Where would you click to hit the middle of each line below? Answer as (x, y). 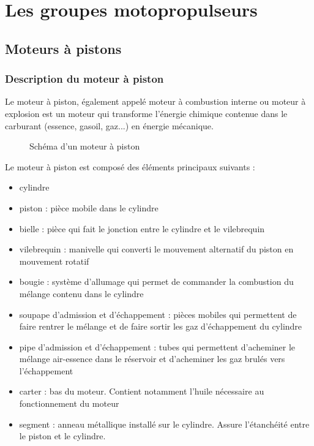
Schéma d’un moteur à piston (85, 146)
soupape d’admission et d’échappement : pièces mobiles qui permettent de (158, 314)
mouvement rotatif (54, 261)
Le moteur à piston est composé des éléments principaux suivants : (130, 166)
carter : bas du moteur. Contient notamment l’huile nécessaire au (142, 391)
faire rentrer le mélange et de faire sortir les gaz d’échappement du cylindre (161, 326)
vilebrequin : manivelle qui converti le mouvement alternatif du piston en (156, 249)
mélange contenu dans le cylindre (81, 293)
